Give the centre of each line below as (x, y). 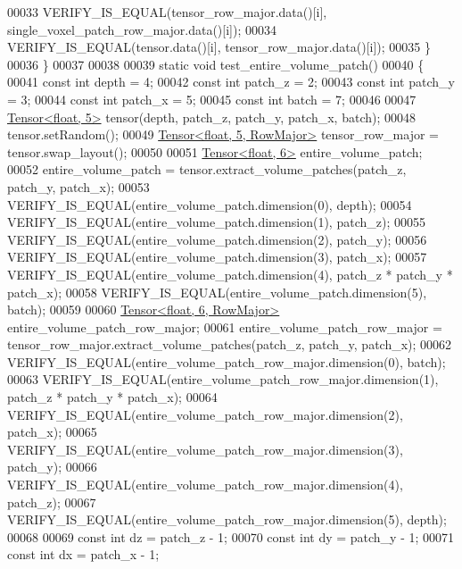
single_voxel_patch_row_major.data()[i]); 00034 (142, 29)
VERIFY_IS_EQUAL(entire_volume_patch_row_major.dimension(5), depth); (227, 519)
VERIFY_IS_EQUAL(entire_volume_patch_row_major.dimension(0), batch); (227, 361)
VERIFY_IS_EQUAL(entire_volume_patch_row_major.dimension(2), (205, 414)
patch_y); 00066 (52, 467)
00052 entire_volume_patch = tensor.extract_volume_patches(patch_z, (207, 169)
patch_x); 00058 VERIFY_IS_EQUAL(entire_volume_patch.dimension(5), (217, 292)
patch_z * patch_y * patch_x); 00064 (112, 397)
